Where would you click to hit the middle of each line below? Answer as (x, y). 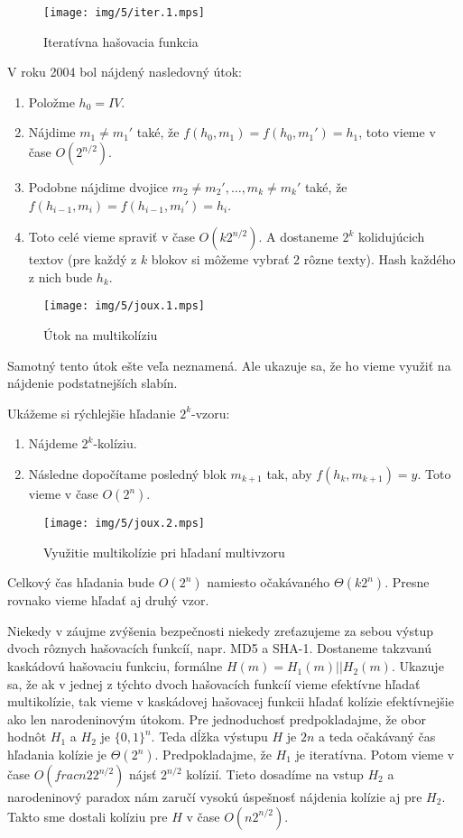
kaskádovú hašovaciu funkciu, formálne (115, 666)
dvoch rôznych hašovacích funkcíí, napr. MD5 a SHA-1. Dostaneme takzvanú (220, 648)
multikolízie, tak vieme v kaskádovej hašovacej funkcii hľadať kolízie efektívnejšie (231, 701)
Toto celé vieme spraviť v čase (111, 237)
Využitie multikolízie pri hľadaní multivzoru (164, 552)
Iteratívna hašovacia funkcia (121, 41)
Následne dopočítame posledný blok (127, 474)
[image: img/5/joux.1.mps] (124, 306)
